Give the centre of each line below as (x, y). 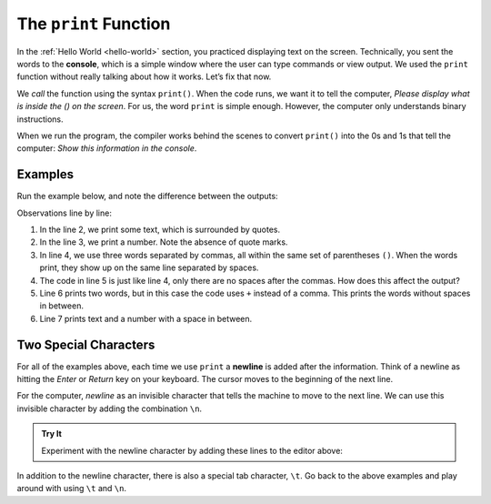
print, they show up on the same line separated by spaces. (149, 267)
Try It (52, 434)
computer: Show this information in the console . (107, 148)
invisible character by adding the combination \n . (110, 408)
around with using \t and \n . (72, 489)
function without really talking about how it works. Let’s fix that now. (144, 76)
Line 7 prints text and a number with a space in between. (146, 318)
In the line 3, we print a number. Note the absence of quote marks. (164, 242)
